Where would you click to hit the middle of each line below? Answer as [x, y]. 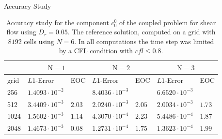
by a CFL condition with [96, 51]
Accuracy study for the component [57, 22]
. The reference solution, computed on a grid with [142, 32]
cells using [39, 41]
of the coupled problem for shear [167, 22]
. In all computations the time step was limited [144, 41]
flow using [21, 32]
